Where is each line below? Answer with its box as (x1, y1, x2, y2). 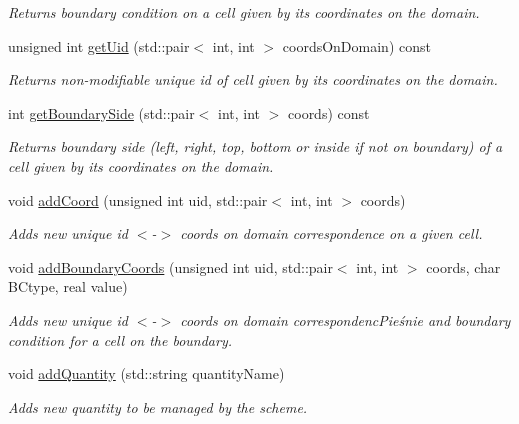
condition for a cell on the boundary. (8, 329, 233, 350)
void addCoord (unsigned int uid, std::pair (8, 189, 268, 210)
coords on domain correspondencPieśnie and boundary (180, 309, 511, 330)
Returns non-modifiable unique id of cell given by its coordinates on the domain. (8, 69, 498, 90)
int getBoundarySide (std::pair (8, 102, 195, 123)
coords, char (426, 256, 501, 277)
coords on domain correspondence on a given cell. (180, 223, 483, 244)
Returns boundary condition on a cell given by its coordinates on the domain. (8, 2, 480, 22)
